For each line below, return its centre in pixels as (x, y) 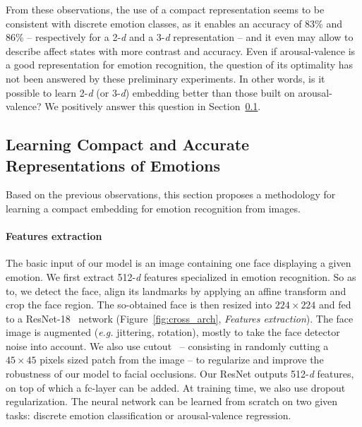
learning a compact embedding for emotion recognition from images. (153, 208)
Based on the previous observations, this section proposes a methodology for (171, 194)
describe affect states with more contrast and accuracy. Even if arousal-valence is (181, 50)
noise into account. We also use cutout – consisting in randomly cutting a (167, 345)
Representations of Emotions (113, 165)
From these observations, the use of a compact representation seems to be (165, 9)
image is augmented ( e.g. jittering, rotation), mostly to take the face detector (173, 332)
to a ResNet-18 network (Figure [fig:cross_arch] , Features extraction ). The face (180, 318)
